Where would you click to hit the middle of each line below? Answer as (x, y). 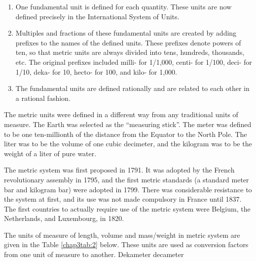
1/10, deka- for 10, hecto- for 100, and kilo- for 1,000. (96, 71)
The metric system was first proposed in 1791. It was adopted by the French (119, 170)
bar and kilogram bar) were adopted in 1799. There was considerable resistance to (128, 189)
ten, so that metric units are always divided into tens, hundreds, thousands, (130, 52)
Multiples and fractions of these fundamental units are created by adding (126, 33)
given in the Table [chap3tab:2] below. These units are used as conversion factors (126, 244)
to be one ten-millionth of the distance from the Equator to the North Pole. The (126, 134)
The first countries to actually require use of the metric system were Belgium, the (127, 208)
